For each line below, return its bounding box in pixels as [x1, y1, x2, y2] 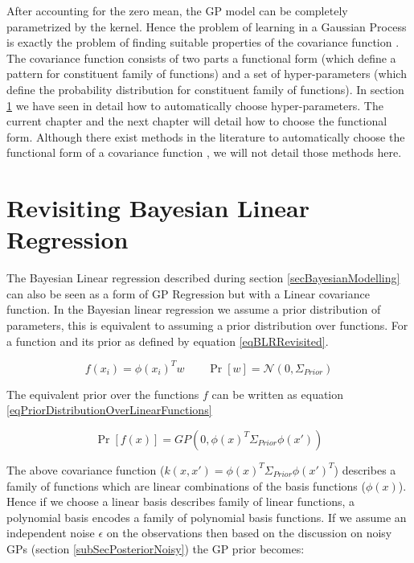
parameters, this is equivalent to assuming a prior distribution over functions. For [6, 317, 408, 334]
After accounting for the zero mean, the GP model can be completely [6, 2, 348, 18]
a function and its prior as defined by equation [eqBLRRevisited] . [6, 332, 329, 349]
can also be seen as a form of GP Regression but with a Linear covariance [6, 285, 370, 302]
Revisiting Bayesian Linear [6, 191, 309, 224]
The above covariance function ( [6, 461, 165, 478]
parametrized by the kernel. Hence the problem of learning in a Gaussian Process [6, 18, 407, 35]
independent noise [6, 524, 95, 541]
